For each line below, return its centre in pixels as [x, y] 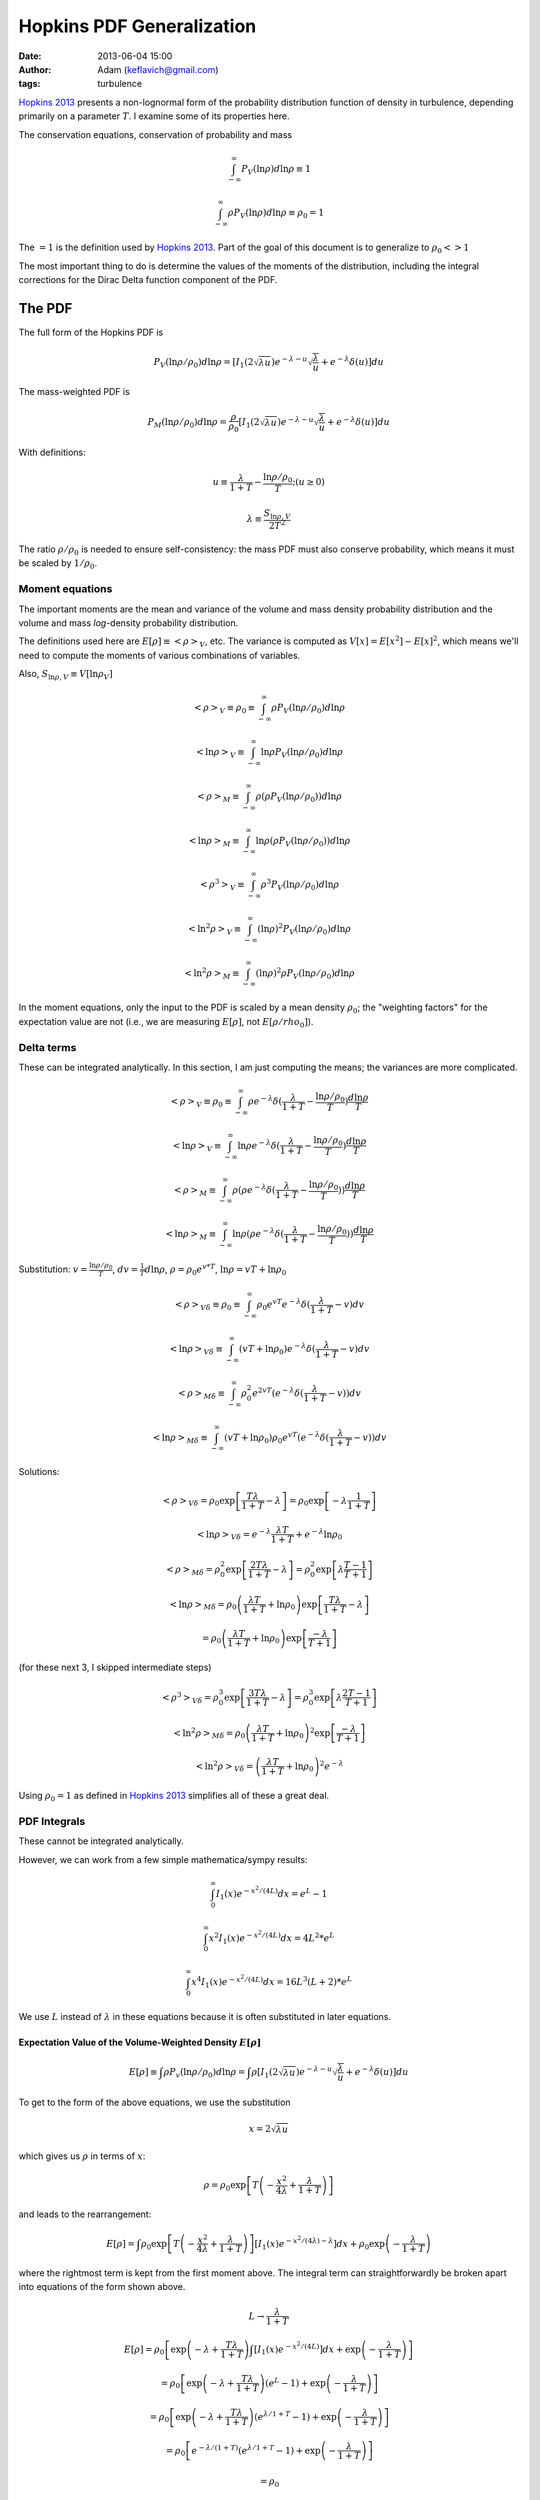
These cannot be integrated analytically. [101, 1841]
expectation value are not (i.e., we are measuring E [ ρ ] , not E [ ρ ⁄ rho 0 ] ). [166, 1022]
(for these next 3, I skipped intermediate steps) [115, 1667]
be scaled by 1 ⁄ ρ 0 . [58, 564]
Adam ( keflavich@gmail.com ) [158, 69]
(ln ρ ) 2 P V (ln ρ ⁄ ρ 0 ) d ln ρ [304, 929]
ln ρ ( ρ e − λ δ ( [258, 1233]
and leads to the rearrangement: [85, 2214]
